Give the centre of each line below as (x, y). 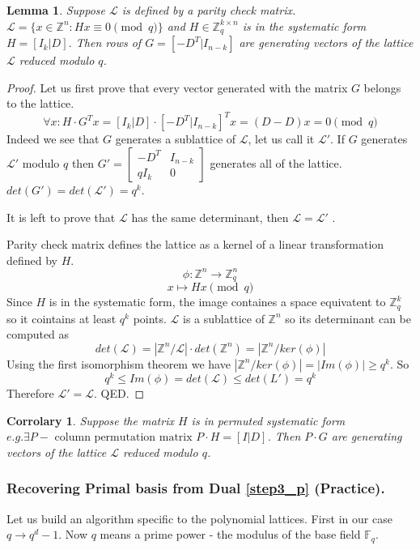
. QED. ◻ (119, 392)
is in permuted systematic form (268, 420)
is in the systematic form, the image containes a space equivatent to (217, 302)
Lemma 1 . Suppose (56, 10)
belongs (382, 87)
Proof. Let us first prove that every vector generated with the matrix (177, 87)
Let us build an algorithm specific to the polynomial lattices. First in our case (199, 518)
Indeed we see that (53, 139)
